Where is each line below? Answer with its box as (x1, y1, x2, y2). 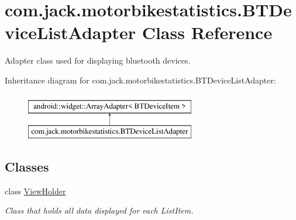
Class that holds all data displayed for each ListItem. (5, 204, 194, 216)
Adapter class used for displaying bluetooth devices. (5, 54, 191, 67)
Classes (5, 158, 49, 176)
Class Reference (142, 20, 273, 44)
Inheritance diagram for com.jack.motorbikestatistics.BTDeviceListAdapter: (5, 74, 276, 86)
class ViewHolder (5, 184, 66, 197)
